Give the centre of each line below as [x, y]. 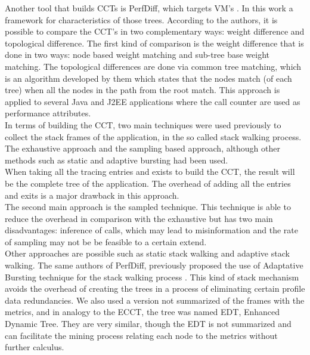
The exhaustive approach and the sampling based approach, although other [142, 148]
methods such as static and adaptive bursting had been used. [117, 160]
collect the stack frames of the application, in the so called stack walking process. [153, 136]
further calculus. [35, 347]
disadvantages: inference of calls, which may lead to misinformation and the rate [151, 230]
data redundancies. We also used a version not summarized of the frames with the [155, 300]
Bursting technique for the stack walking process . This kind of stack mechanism [152, 277]
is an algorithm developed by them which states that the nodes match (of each [148, 78]
